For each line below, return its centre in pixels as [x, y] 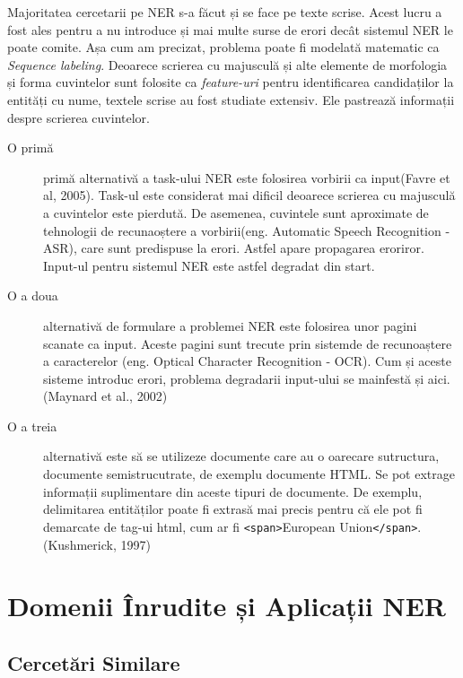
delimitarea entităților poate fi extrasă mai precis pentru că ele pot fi [233, 509]
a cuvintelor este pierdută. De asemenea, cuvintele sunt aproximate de [236, 212]
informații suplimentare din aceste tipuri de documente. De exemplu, [233, 491]
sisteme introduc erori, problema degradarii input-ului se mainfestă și [234, 378]
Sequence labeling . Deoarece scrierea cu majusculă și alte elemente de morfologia [227, 64]
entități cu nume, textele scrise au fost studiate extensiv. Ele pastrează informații [231, 99]
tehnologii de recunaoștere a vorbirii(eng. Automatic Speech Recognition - [247, 230]
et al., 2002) [135, 396]
